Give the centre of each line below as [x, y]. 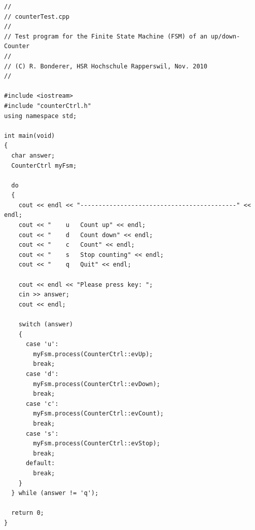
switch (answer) [46, 324]
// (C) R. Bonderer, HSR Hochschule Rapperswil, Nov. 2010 [106, 66]
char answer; [33, 155]
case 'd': [42, 374]
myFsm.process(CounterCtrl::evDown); [97, 384]
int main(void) [30, 136]
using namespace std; [41, 116]
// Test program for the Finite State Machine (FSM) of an [106, 36]
